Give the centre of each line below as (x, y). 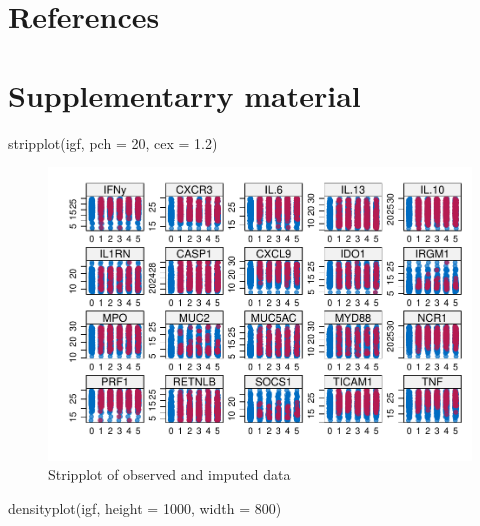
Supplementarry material (184, 94)
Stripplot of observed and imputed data (169, 474)
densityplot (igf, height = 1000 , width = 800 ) (145, 507)
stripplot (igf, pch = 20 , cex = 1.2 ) (113, 142)
